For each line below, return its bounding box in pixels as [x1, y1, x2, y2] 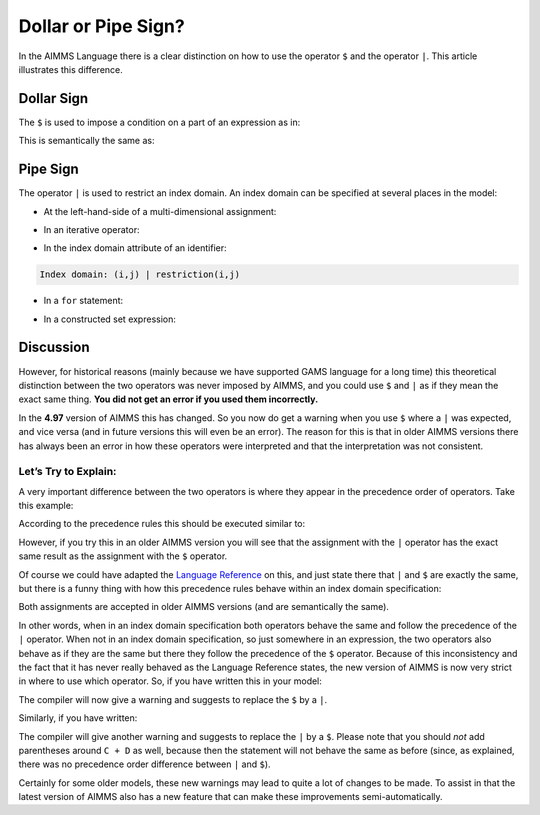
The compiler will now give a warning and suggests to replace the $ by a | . [18, 693, 328, 705]
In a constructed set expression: [43, 313, 177, 325]
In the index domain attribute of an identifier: [43, 242, 227, 254]
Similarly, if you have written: [18, 712, 138, 724]
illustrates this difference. [18, 63, 124, 75]
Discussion [18, 339, 90, 356]
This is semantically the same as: [18, 135, 155, 147]
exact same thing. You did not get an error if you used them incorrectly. [18, 393, 319, 405]
